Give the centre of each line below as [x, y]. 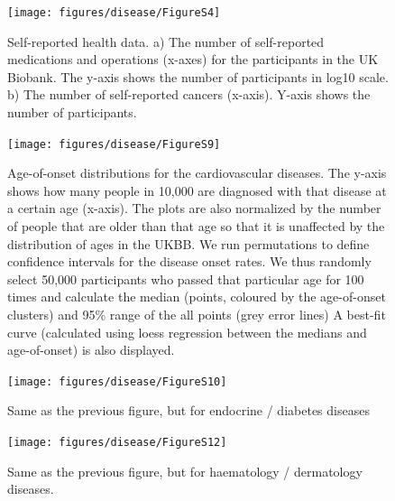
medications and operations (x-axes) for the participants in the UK [193, 59]
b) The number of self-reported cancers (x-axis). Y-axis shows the [189, 94]
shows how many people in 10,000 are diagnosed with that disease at [197, 190]
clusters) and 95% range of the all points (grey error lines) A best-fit [197, 315]
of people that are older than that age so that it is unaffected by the [196, 226]
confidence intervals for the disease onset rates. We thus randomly [189, 261]
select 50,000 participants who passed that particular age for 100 [186, 278]
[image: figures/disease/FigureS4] [114, 13]
